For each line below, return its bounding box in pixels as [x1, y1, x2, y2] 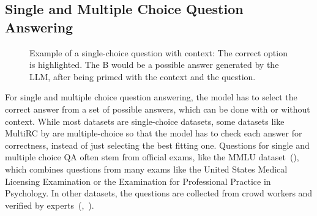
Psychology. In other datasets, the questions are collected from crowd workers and [5, 187, 313, 199]
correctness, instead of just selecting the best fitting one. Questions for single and [5, 138, 310, 151]
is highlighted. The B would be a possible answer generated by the [29, 58, 279, 71]
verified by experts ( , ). [5, 198, 94, 211]
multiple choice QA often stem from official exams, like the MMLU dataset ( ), [5, 151, 299, 163]
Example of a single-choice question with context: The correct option [29, 46, 288, 59]
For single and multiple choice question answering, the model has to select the [5, 91, 297, 103]
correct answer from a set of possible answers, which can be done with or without [5, 102, 310, 115]
